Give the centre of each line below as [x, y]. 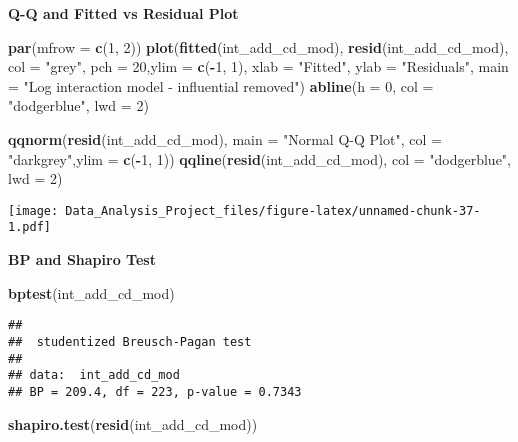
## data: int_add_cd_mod [94, 375]
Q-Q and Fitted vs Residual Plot [123, 13]
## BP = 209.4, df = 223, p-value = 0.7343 [155, 391]
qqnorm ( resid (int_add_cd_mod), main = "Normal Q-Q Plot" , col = [225, 138]
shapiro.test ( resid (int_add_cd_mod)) [133, 423]
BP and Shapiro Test [82, 259]
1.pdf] [29, 227]
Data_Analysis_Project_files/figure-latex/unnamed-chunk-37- [273, 210]
